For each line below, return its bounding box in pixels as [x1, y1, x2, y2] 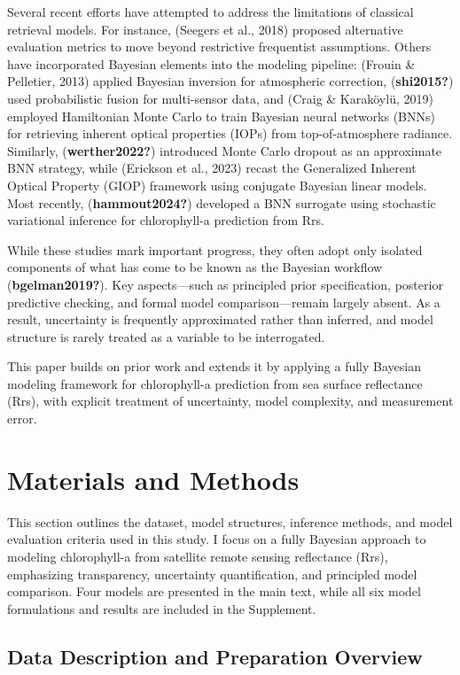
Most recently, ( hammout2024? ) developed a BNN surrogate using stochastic [7, 193, 436, 212]
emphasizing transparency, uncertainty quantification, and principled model [7, 564, 417, 583]
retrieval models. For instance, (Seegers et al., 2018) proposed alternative [7, 19, 403, 38]
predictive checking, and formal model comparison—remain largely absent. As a [7, 292, 441, 311]
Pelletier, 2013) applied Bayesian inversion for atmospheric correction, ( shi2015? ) [7, 72, 454, 90]
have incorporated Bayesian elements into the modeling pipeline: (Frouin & [7, 54, 416, 73]
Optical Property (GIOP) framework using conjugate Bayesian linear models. [7, 175, 427, 194]
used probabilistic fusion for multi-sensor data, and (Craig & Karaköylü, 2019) [7, 89, 433, 107]
